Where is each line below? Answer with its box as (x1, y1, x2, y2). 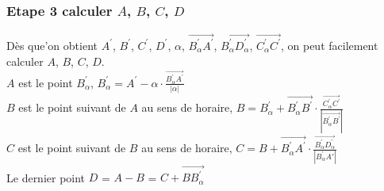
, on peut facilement (280, 36, 378, 53)
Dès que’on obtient (6, 36, 98, 53)
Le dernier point (6, 169, 86, 185)
